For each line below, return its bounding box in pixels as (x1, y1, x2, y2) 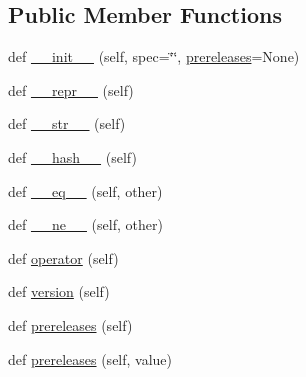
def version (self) (8, 281, 110, 302)
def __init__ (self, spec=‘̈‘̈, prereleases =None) (8, 46, 300, 67)
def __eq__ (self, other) (8, 180, 163, 201)
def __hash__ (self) (8, 146, 137, 167)
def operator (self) (8, 247, 119, 268)
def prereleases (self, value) (8, 348, 173, 369)
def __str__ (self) (8, 113, 126, 134)
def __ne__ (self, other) (8, 214, 163, 235)
